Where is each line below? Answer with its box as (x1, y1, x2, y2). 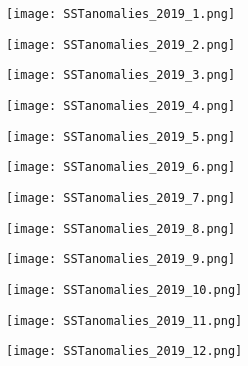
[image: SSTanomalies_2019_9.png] (6, 252, 236, 267)
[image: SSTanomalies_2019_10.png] (6, 282, 243, 297)
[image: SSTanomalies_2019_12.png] (6, 344, 243, 359)
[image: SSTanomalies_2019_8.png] (6, 221, 236, 236)
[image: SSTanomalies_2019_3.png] (6, 68, 236, 83)
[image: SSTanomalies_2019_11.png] (6, 313, 243, 328)
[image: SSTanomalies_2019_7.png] (6, 190, 236, 205)
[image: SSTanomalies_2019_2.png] (6, 37, 236, 52)
